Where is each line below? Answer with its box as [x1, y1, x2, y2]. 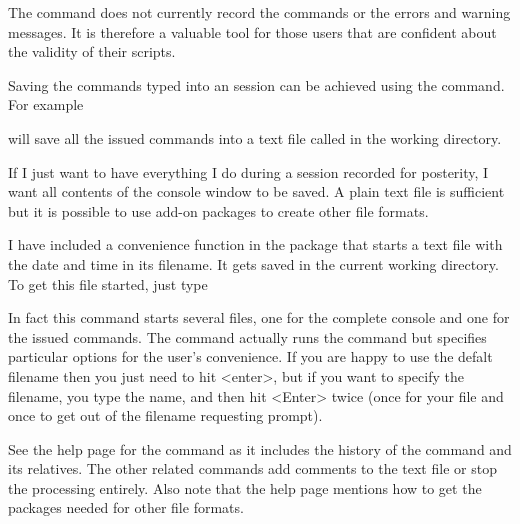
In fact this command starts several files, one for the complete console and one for [8, 307, 510, 328]
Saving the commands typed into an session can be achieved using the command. [8, 74, 505, 95]
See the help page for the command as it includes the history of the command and [8, 438, 512, 459]
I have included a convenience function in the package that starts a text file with [8, 234, 503, 255]
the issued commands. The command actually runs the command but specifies [8, 326, 487, 347]
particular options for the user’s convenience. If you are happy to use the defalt [8, 346, 493, 367]
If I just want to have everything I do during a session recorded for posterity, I [8, 161, 489, 182]
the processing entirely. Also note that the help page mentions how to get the [8, 477, 482, 498]
